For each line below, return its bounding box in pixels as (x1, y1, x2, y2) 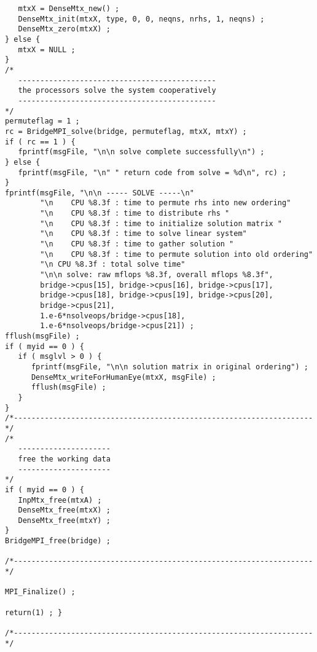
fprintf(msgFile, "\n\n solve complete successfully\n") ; (18, 147, 265, 157)
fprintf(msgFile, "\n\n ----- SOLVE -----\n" (5, 188, 194, 197)
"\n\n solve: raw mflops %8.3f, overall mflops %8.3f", (40, 270, 273, 280)
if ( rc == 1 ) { (5, 137, 76, 146)
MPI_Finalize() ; (5, 587, 76, 597)
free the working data (18, 454, 111, 463)
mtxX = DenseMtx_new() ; (18, 4, 120, 13)
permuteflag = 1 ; (5, 117, 80, 126)
